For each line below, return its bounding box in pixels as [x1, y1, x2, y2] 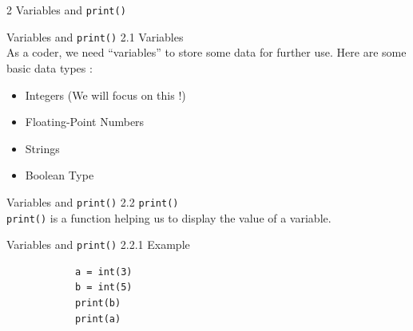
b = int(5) [74, 282, 133, 294]
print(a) [74, 313, 121, 325]
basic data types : [6, 59, 93, 76]
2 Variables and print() [6, 2, 126, 18]
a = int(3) [74, 266, 133, 278]
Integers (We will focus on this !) [25, 86, 186, 103]
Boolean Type [25, 167, 94, 183]
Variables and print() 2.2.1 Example [6, 236, 190, 253]
